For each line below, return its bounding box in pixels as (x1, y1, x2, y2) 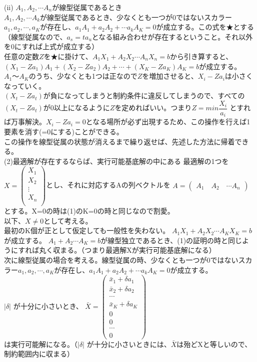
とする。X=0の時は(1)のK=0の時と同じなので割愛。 (4, 206, 174, 216)
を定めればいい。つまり (114, 102, 192, 113)
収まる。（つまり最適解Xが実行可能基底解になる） (53, 245, 216, 255)
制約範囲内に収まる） (4, 348, 74, 359)
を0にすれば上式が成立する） (4, 41, 99, 52)
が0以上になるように (43, 102, 110, 113)
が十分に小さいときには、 (86, 338, 171, 349)
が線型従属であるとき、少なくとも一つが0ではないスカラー (40, 12, 232, 22)
